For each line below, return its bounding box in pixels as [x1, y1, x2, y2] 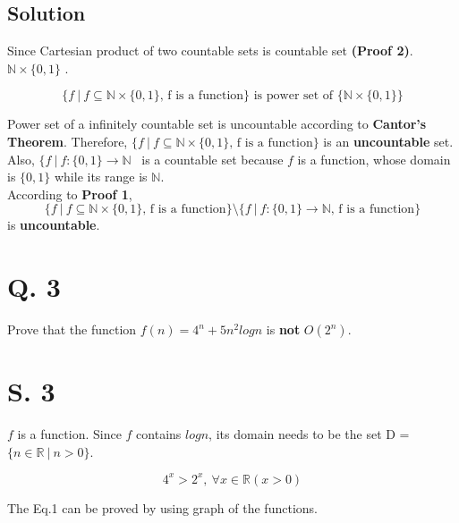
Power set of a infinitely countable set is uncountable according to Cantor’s [7, 114, 427, 133]
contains [136, 425, 182, 443]
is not [266, 320, 301, 339]
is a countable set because [141, 149, 284, 168]
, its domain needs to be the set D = [208, 425, 410, 443]
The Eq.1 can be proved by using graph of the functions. [7, 498, 318, 517]
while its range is [54, 167, 148, 186]
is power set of [253, 89, 334, 103]
